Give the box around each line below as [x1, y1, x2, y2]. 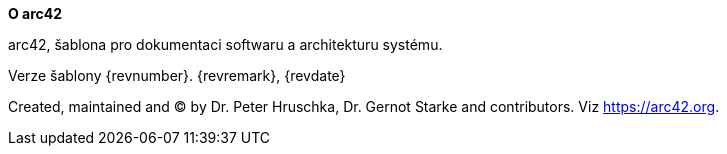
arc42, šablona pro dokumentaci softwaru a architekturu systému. [8, 36, 443, 53]
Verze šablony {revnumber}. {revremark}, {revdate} [8, 67, 346, 84]
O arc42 [8, 5, 63, 22]
